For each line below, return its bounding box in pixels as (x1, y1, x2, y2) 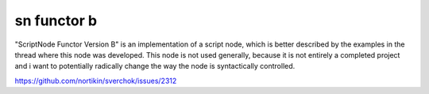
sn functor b (14, 12, 98, 29)
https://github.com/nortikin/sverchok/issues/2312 (14, 76, 177, 85)
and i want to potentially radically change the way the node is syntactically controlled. (14, 62, 296, 71)
